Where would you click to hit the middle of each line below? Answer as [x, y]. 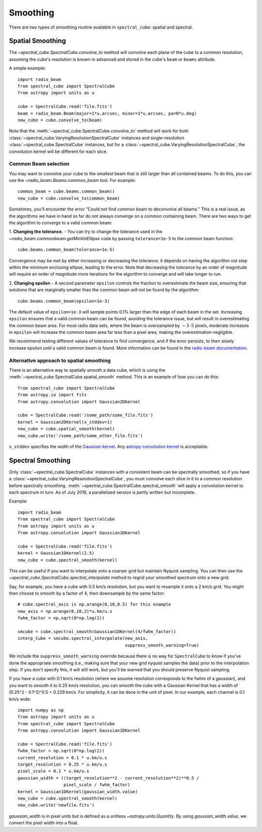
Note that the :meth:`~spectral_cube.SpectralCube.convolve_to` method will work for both [99, 131]
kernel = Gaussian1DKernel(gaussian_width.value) [78, 791]
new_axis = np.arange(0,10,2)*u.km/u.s [65, 611]
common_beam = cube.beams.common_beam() [66, 191]
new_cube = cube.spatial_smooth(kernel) [66, 429]
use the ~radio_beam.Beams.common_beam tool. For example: [72, 180]
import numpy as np [41, 710]
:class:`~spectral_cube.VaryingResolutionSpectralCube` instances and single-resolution [97, 138]
